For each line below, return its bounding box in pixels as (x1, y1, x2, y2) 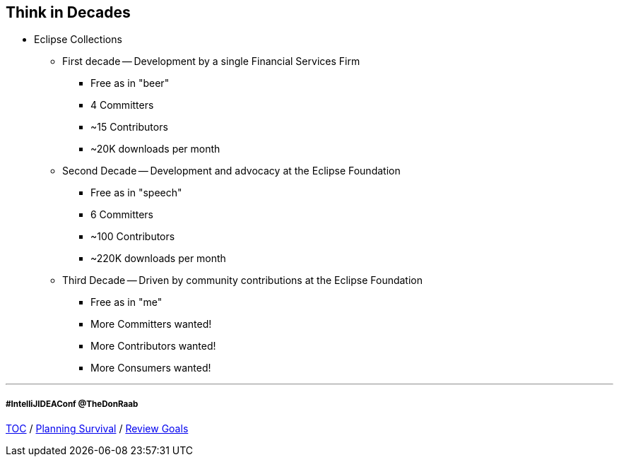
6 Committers (90, 208, 154, 221)
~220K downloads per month (90, 252, 226, 265)
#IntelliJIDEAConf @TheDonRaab (6, 398, 138, 409)
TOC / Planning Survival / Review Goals (6, 422, 189, 435)
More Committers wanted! (90, 318, 212, 331)
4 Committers (90, 99, 154, 112)
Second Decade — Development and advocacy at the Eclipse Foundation (62, 165, 401, 177)
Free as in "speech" (90, 186, 182, 199)
